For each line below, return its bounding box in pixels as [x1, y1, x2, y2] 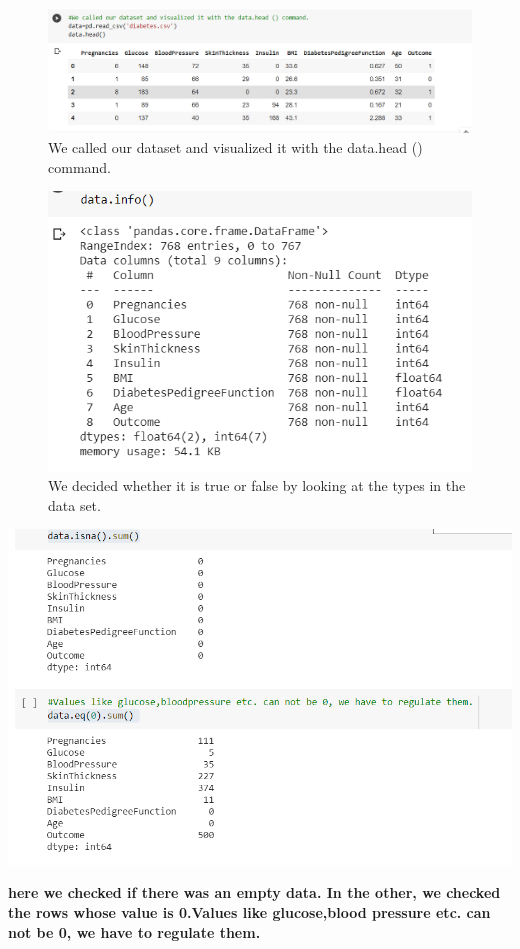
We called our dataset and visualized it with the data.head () [48, 137, 423, 158]
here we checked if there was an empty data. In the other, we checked [8, 882, 501, 903]
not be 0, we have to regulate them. [8, 921, 261, 942]
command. [48, 156, 111, 177]
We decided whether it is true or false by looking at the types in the [48, 475, 466, 496]
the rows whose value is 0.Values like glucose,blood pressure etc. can [8, 901, 491, 922]
